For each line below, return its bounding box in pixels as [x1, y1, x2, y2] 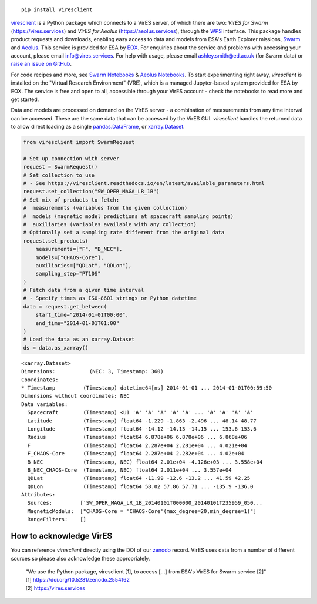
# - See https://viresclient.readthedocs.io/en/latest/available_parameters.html [23, 180, 265, 187]
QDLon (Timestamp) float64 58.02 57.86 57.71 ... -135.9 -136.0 [27, 483, 254, 490]
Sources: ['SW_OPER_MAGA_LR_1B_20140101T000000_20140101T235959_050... [27, 499, 263, 506]
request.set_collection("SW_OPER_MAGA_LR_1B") [23, 188, 160, 195]
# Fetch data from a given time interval [23, 287, 144, 294]
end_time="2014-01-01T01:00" [35, 320, 120, 326]
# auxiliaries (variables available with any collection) [23, 221, 197, 227]
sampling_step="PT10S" [35, 270, 101, 277]
